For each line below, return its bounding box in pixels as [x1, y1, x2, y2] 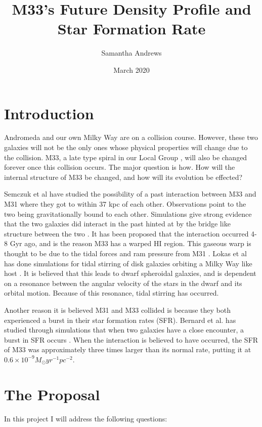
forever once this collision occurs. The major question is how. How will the [4, 162, 235, 172]
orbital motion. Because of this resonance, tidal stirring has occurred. [4, 288, 219, 298]
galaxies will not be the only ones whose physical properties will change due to [4, 142, 248, 153]
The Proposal [4, 384, 100, 404]
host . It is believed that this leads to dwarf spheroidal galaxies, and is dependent [4, 268, 256, 278]
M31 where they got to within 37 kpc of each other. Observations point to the [4, 199, 246, 209]
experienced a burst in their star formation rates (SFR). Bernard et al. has [4, 314, 236, 325]
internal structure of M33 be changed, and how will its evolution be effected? [4, 171, 243, 182]
